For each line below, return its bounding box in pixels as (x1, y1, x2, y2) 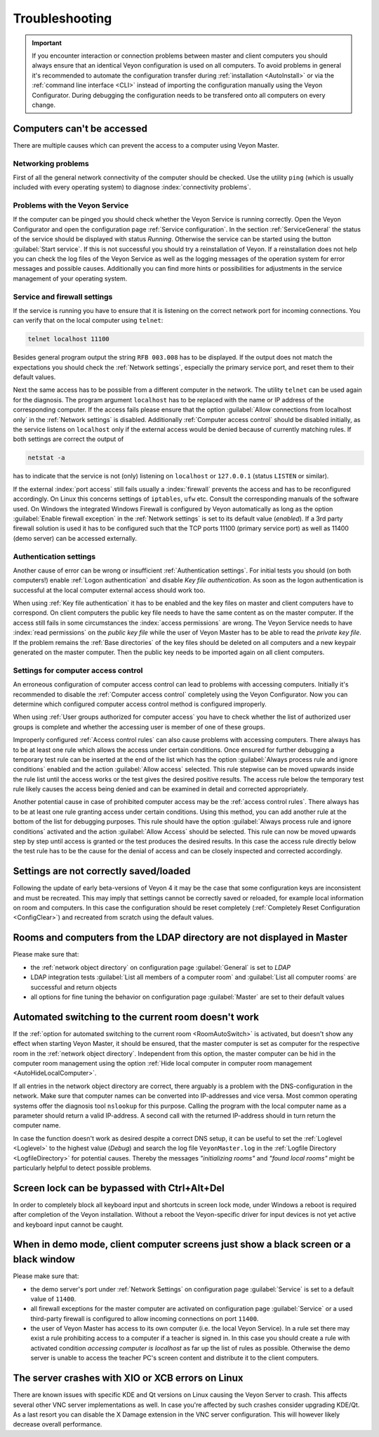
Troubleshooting (13, 11, 112, 26)
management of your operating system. (13, 274, 128, 283)
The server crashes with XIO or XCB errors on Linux (13, 1372, 244, 1384)
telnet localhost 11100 (27, 335, 110, 343)
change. (32, 101, 56, 109)
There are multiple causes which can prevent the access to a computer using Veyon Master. (13, 141, 279, 149)
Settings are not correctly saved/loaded (13, 865, 191, 877)
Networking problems (13, 158, 89, 168)
